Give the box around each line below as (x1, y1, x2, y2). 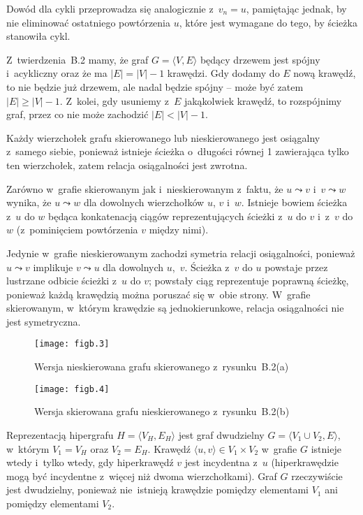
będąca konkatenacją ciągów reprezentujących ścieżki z (48, 208, 283, 223)
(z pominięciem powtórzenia (16, 222, 138, 237)
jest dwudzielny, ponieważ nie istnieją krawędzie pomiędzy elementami (6, 482, 309, 497)
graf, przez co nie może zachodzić (6, 107, 149, 122)
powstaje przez (265, 259, 328, 274)
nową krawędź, (293, 66, 356, 80)
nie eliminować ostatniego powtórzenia (6, 15, 170, 29)
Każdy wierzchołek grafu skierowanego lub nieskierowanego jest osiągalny (6, 130, 320, 145)
